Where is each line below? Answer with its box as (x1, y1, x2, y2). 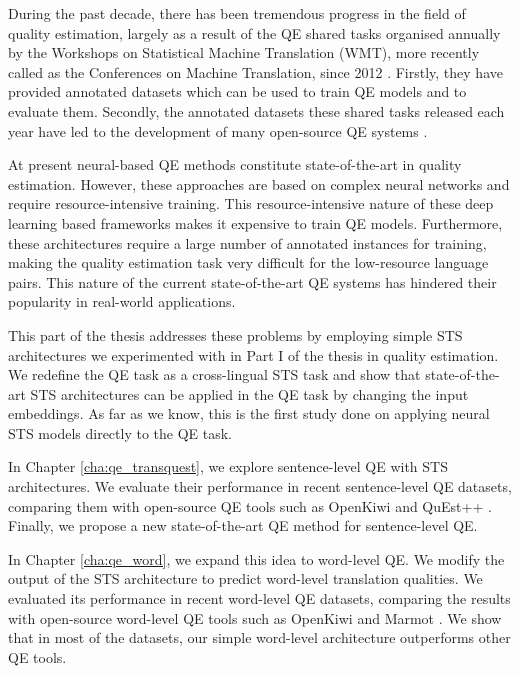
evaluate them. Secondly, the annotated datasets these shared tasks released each (8, 100, 505, 121)
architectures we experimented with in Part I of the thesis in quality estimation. (8, 344, 499, 365)
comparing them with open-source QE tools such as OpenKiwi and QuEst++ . (8, 495, 492, 516)
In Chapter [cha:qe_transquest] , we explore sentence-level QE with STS (8, 456, 448, 477)
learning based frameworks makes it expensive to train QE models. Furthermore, (8, 212, 503, 233)
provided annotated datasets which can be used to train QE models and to (8, 81, 467, 102)
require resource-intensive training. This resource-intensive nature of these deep (8, 193, 494, 214)
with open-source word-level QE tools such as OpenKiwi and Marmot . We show (8, 607, 502, 628)
